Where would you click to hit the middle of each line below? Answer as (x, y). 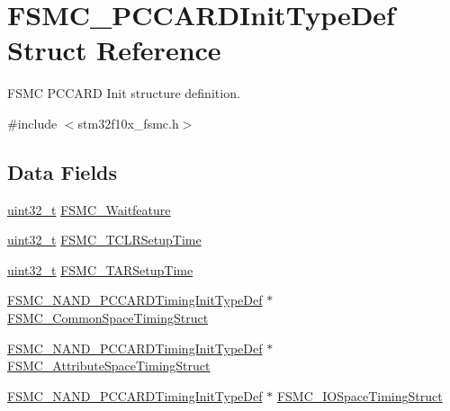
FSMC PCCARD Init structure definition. (124, 93)
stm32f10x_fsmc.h (128, 123)
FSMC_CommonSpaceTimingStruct (108, 318)
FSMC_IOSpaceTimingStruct (360, 395)
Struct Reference (114, 50)
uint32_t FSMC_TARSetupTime (100, 269)
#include (32, 123)
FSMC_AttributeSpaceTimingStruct (109, 366)
